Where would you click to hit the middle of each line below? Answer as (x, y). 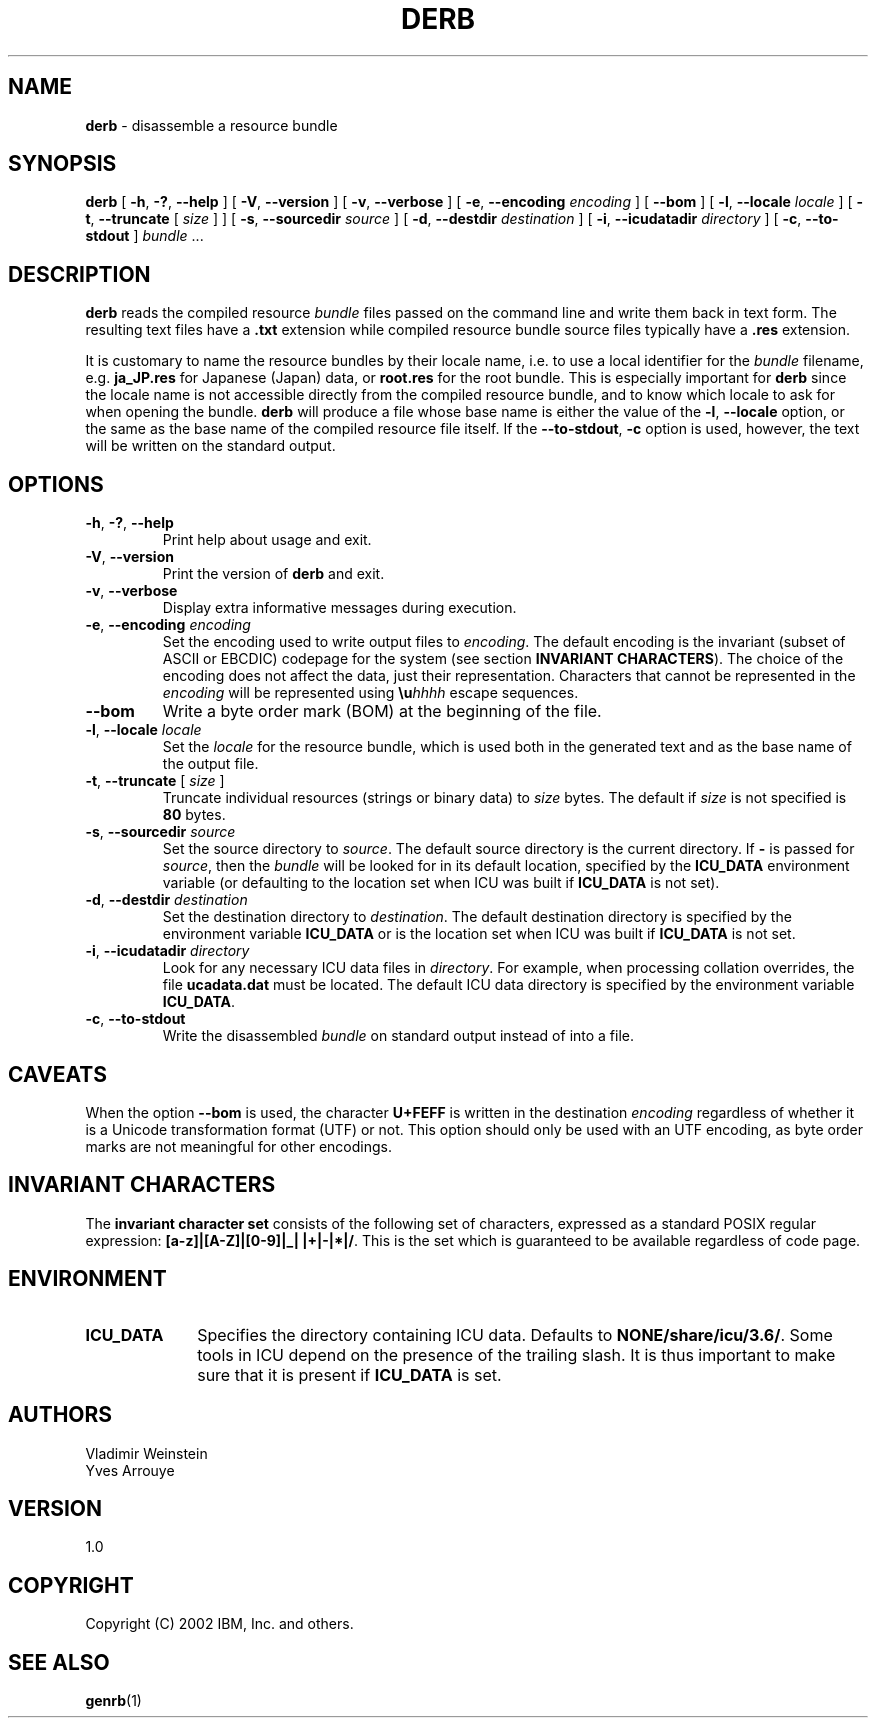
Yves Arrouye (130, 1470)
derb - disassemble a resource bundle (211, 125)
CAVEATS (57, 1074)
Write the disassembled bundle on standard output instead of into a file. (398, 1036)
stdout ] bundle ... (144, 236)
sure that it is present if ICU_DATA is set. (349, 1374)
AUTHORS (60, 1415)
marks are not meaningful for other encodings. (238, 1146)
